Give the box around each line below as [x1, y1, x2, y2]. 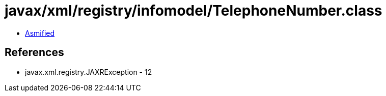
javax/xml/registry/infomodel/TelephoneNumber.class [5, 2, 382, 19]
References [5, 46, 64, 59]
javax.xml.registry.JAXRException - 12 [25, 67, 152, 76]
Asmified [25, 28, 55, 37]
